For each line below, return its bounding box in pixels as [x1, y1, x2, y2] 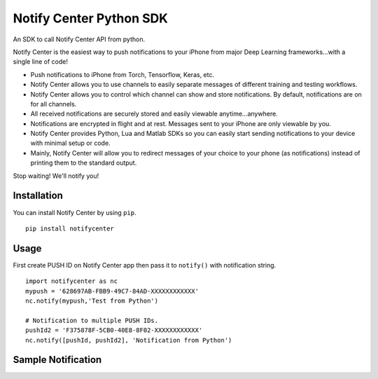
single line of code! [13, 57, 68, 66]
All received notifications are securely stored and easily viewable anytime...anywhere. [30, 109, 278, 118]
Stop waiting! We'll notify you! [13, 172, 99, 180]
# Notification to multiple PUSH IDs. [25, 316, 159, 324]
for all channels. [30, 99, 77, 108]
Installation [13, 190, 63, 202]
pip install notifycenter [25, 224, 115, 233]
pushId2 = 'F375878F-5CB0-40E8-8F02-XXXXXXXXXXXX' [25, 326, 203, 334]
